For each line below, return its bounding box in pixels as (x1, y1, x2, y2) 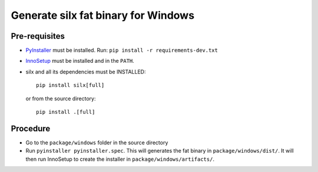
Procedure (11, 123, 51, 133)
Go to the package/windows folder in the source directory (25, 139, 168, 146)
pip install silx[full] (36, 82, 105, 89)
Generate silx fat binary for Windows (11, 9, 194, 22)
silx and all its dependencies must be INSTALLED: (25, 68, 146, 75)
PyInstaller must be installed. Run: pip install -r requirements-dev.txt (25, 47, 218, 54)
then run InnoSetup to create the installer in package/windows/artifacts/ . (25, 156, 215, 163)
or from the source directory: (25, 95, 96, 102)
